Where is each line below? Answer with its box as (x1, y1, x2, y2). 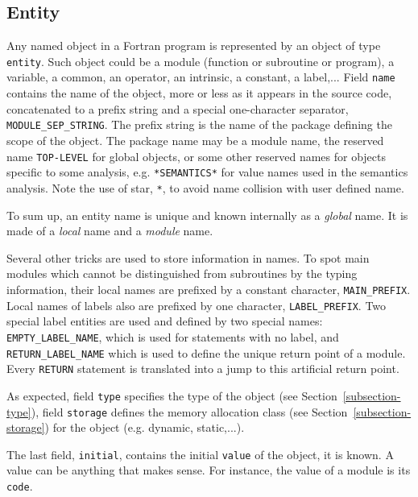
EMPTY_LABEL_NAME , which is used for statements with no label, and (6, 328, 339, 345)
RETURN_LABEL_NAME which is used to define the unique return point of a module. (6, 344, 406, 361)
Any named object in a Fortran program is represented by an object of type (6, 37, 381, 54)
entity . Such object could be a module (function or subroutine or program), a (6, 52, 395, 69)
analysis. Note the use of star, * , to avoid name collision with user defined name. (6, 179, 404, 196)
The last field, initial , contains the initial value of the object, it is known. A (6, 445, 394, 462)
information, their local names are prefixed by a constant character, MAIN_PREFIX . (6, 280, 411, 297)
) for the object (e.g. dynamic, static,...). (44, 419, 245, 436)
